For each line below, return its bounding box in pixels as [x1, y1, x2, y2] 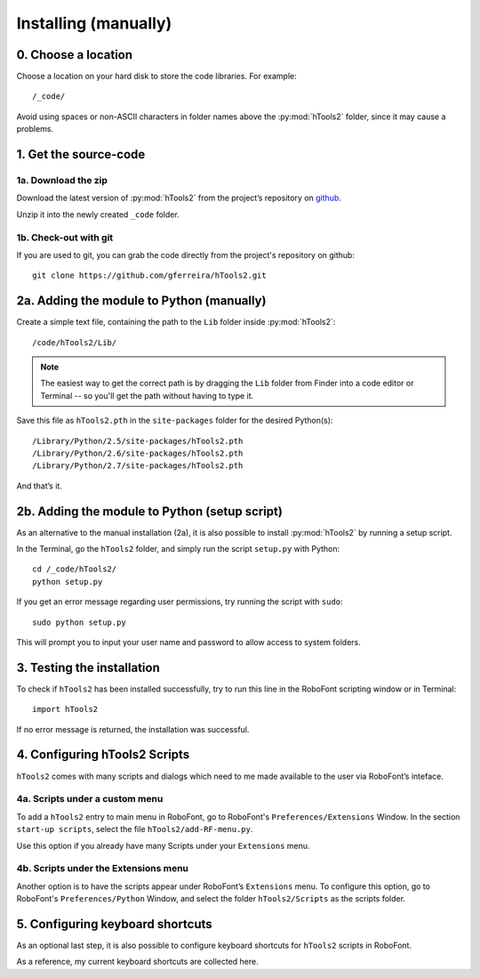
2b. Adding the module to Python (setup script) [16, 504, 284, 519]
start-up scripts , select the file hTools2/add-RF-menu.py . [16, 824, 253, 835]
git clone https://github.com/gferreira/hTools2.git [32, 271, 267, 280]
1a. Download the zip [16, 174, 108, 187]
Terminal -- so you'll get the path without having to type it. [40, 390, 254, 400]
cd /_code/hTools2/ [32, 564, 117, 574]
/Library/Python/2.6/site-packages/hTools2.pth [32, 448, 244, 458]
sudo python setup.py [32, 617, 126, 627]
